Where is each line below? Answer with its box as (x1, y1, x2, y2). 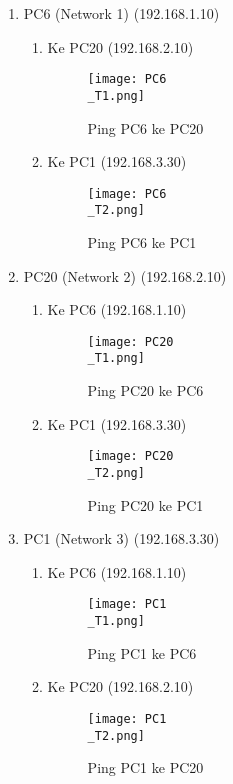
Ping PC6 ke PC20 (87, 117, 204, 138)
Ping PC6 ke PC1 (87, 232, 197, 252)
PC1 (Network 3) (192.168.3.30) (23, 528, 220, 549)
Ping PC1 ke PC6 (87, 642, 197, 663)
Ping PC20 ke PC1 (87, 494, 204, 515)
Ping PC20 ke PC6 (87, 380, 204, 401)
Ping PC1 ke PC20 (87, 757, 204, 778)
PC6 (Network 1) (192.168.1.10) (23, 3, 220, 23)
